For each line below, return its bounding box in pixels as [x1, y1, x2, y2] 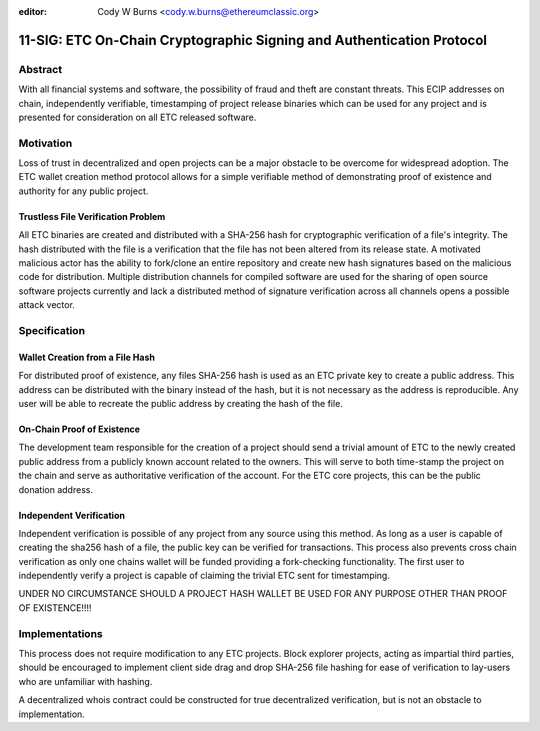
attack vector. [18, 299, 75, 311]
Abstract [18, 62, 63, 76]
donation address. [18, 483, 94, 495]
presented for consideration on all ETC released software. [18, 111, 257, 123]
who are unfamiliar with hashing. [18, 675, 153, 687]
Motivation [18, 136, 73, 150]
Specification [18, 323, 85, 337]
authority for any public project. [18, 185, 149, 197]
